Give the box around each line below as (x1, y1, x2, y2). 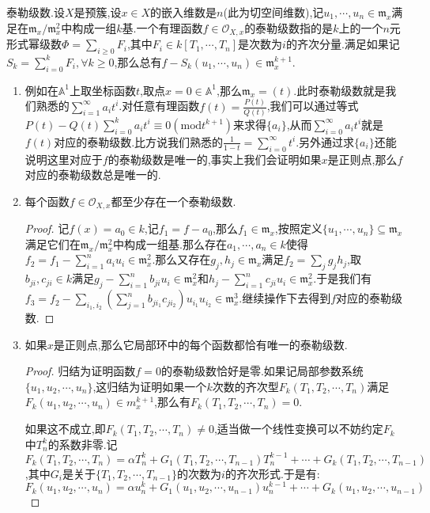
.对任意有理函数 (119, 97, 200, 114)
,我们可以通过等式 (266, 97, 359, 114)
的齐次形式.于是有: (224, 465, 320, 481)
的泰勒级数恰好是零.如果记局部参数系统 (160, 363, 364, 379)
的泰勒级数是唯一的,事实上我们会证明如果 (107, 150, 322, 167)
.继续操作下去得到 (239, 290, 331, 306)
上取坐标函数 (70, 82, 137, 98)
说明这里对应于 (25, 150, 103, 167)
